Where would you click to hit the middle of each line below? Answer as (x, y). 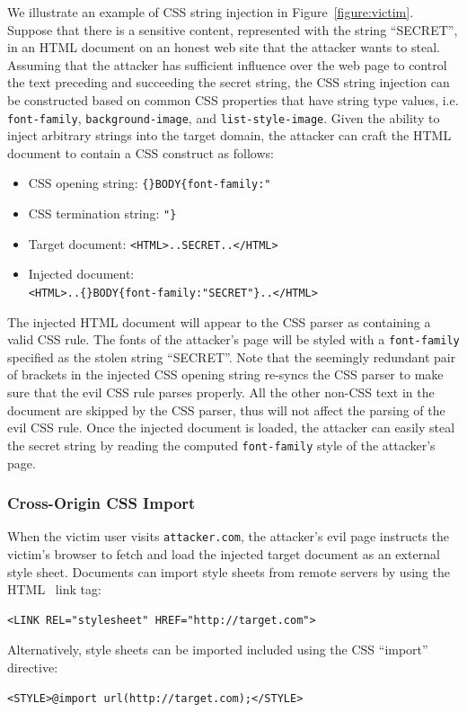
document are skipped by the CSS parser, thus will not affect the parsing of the (226, 409)
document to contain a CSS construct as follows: (141, 152)
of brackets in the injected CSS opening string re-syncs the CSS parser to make (225, 374)
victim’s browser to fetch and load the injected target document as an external (224, 553)
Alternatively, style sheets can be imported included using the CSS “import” (218, 650)
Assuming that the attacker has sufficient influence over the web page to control (227, 64)
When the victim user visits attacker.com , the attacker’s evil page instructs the (229, 536)
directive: (33, 667)
